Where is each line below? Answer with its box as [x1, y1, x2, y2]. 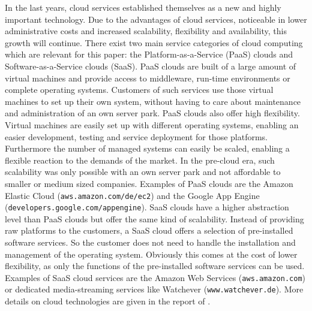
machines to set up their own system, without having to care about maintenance [5, 95, 301, 107]
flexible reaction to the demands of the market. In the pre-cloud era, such [5, 153, 275, 166]
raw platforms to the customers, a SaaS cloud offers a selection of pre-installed [5, 224, 293, 237]
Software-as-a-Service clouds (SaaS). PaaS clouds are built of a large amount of [5, 59, 296, 72]
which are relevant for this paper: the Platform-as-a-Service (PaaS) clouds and [5, 48, 293, 61]
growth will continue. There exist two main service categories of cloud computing [5, 36, 303, 49]
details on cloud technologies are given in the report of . [5, 295, 211, 307]
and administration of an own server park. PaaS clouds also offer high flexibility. [5, 107, 300, 119]
